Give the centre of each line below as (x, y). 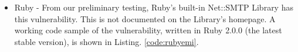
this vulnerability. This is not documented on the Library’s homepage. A (145, 18)
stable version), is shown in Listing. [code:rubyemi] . (106, 41)
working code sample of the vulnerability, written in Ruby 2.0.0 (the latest (148, 30)
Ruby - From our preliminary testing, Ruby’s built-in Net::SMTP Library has (154, 7)
